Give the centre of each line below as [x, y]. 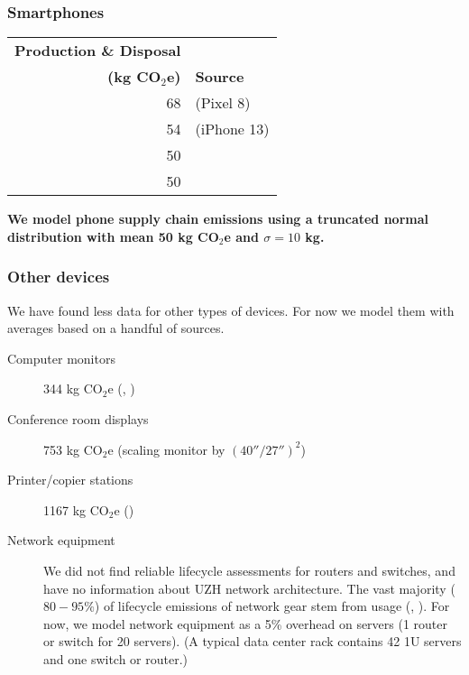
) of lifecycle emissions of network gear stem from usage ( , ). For [272, 606]
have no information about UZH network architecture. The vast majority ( [249, 588]
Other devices [59, 277]
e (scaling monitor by [166, 449]
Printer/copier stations [70, 480]
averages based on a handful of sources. [116, 328]
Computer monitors [61, 358]
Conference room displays [78, 419]
